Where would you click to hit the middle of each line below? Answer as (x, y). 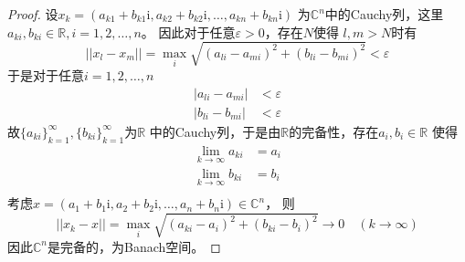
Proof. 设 (33, 14)
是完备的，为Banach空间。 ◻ (134, 246)
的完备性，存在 (334, 131)
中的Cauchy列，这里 (384, 14)
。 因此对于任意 (188, 31)
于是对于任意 (46, 75)
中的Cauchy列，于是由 (215, 131)
